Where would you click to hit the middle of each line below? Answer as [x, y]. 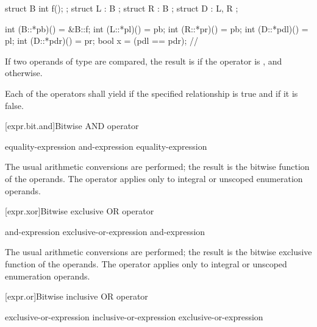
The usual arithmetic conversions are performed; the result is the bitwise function [157, 167]
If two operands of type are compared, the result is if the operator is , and [144, 61]
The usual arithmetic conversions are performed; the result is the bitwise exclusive [158, 252]
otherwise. [24, 73]
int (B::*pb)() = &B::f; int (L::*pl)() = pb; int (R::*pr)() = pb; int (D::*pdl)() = [157, 28]
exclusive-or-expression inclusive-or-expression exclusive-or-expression [134, 316]
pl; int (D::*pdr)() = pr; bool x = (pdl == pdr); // [102, 40]
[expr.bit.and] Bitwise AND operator [72, 126]
